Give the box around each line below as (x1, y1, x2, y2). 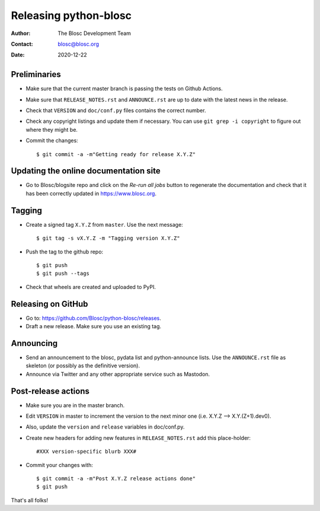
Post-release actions (11, 386, 90, 396)
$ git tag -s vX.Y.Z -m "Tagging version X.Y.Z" (36, 235, 180, 242)
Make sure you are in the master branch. (25, 401, 125, 409)
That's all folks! (11, 496, 49, 504)
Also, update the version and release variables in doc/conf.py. (25, 423, 185, 430)
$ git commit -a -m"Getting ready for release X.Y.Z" (36, 151, 196, 157)
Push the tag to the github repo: (25, 248, 104, 255)
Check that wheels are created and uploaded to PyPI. (25, 283, 156, 290)
